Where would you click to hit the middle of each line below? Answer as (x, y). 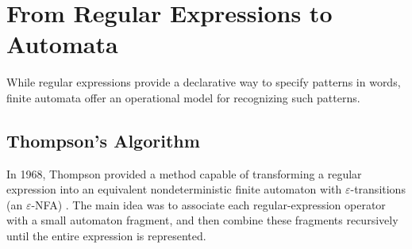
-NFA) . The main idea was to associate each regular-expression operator (208, 204)
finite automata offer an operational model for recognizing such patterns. (183, 97)
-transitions (378, 189)
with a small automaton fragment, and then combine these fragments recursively (202, 220)
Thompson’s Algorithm (103, 140)
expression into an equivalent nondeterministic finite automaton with (174, 189)
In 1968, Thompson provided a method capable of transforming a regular (184, 173)
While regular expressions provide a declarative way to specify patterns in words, (204, 82)
